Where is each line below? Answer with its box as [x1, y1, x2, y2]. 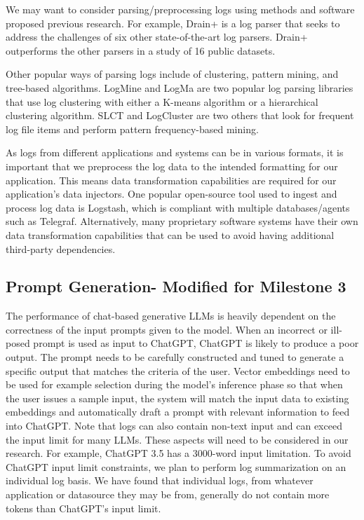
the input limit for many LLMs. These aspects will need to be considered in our [6, 432, 349, 446]
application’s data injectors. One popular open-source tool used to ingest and [6, 186, 337, 201]
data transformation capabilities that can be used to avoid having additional [6, 227, 335, 242]
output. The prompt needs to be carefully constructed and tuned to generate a [6, 350, 344, 364]
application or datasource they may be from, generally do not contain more [6, 487, 330, 502]
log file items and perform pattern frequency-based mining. [6, 121, 259, 136]
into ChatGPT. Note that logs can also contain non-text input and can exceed [6, 418, 342, 433]
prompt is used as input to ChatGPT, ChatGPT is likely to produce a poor [33, 336, 359, 350]
